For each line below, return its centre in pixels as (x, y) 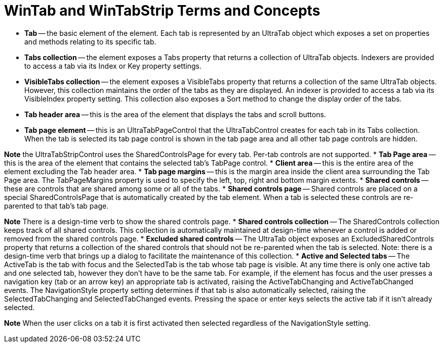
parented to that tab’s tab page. (56, 206)
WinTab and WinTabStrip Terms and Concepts (162, 11)
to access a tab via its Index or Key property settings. (113, 66)
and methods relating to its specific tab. (90, 41)
